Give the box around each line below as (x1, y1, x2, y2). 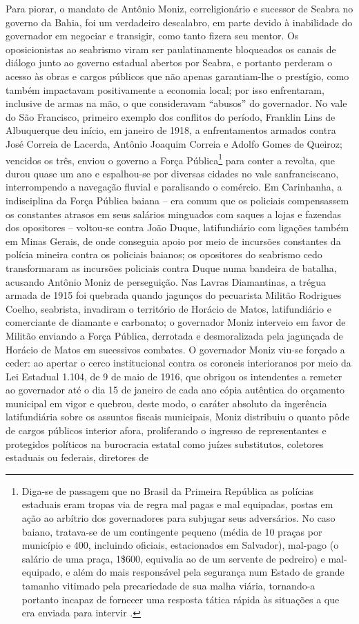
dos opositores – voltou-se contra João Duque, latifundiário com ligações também (6, 220, 349, 235)
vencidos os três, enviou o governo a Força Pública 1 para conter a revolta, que (6, 150, 335, 167)
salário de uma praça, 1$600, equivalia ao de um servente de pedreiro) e (21, 551, 325, 565)
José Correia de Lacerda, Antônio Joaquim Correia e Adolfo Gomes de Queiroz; (6, 136, 342, 150)
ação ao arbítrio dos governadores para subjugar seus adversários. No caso (21, 511, 336, 525)
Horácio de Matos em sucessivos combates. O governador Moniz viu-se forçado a (6, 342, 345, 356)
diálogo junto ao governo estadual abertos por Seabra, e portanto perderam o (6, 55, 333, 70)
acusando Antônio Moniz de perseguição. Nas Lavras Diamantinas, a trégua (6, 274, 327, 289)
